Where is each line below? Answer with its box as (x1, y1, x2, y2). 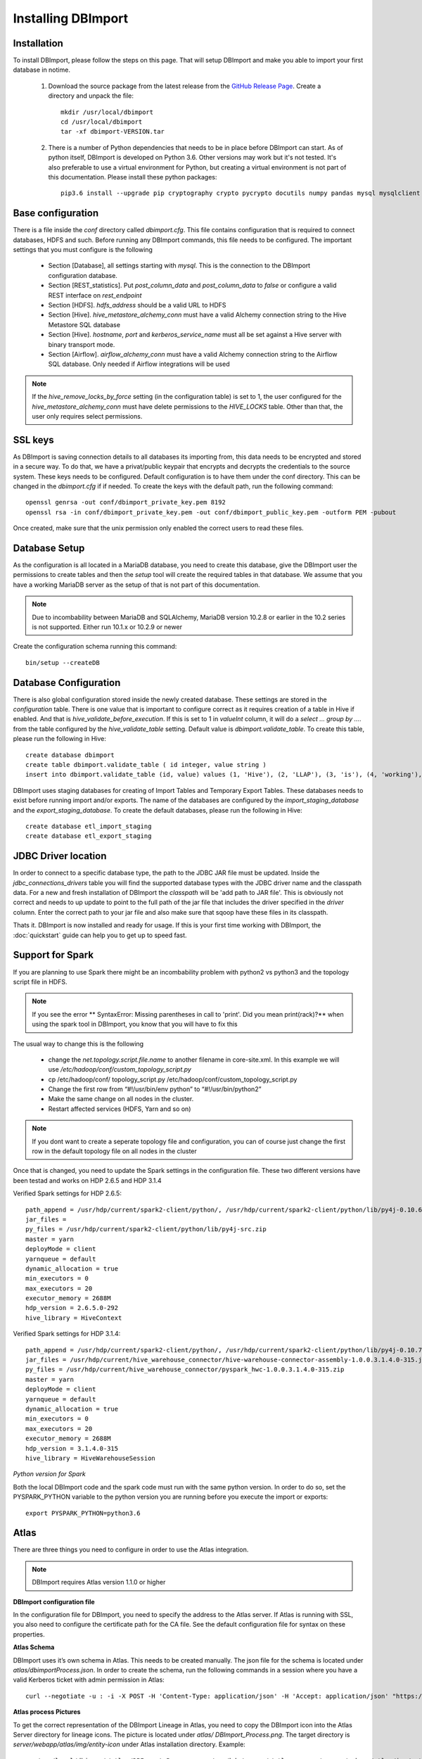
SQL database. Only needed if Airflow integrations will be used (48, 360, 230, 369)
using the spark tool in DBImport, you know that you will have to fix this (32, 1020, 238, 1029)
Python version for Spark (13, 1470, 86, 1478)
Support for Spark (13, 949, 94, 961)
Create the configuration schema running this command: (13, 642, 177, 651)
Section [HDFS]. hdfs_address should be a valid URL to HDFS (48, 301, 226, 309)
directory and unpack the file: (48, 91, 134, 100)
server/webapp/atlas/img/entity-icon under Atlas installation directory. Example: (13, 1740, 245, 1748)
